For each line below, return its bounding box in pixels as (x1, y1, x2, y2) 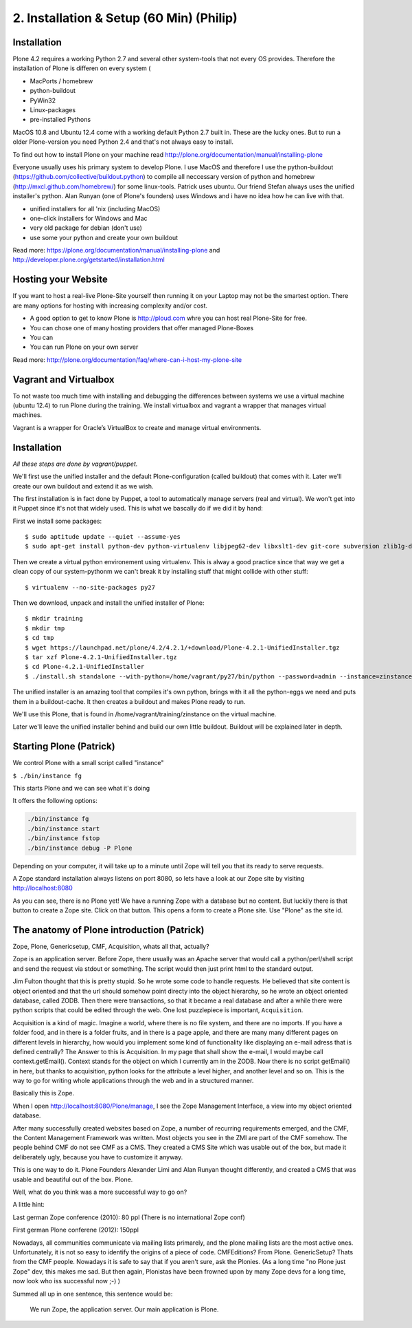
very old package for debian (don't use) (30, 224, 142, 232)
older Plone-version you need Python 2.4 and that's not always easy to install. (12, 138, 233, 146)
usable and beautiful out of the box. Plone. (12, 1175, 133, 1184)
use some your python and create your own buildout (30, 233, 179, 242)
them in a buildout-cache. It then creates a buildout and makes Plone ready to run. (12, 697, 246, 705)
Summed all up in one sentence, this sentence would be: (12, 1289, 173, 1298)
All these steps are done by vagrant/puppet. (12, 460, 138, 468)
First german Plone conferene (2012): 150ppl (12, 1225, 139, 1234)
